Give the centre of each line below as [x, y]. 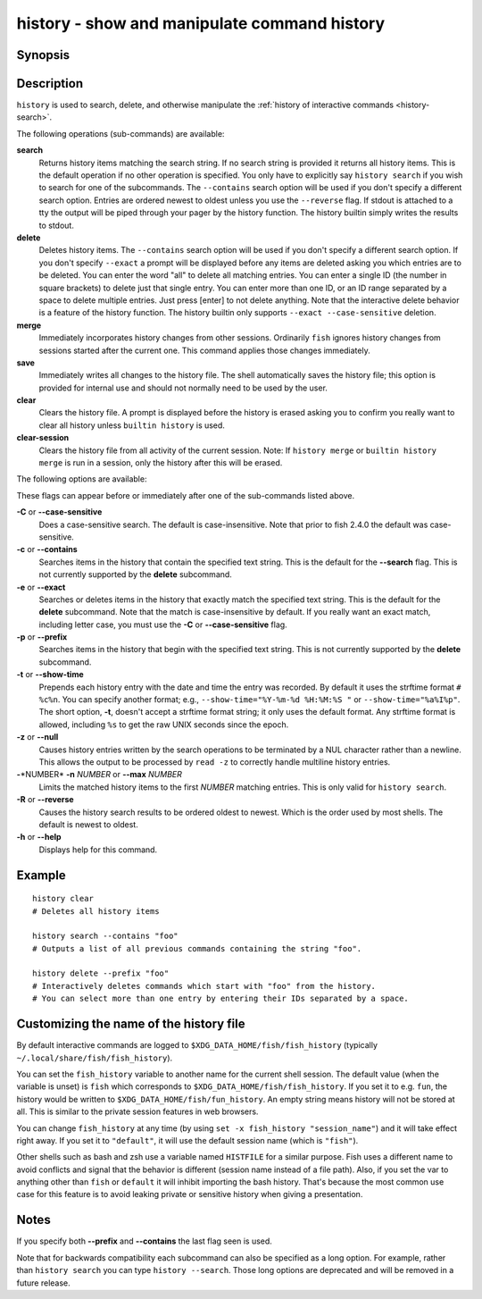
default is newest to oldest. [88, 824]
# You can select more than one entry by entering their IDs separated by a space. [221, 999]
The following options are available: [82, 479]
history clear [63, 899]
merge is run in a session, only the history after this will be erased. [161, 463]
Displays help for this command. [98, 850]
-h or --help [39, 837]
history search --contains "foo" [105, 936]
